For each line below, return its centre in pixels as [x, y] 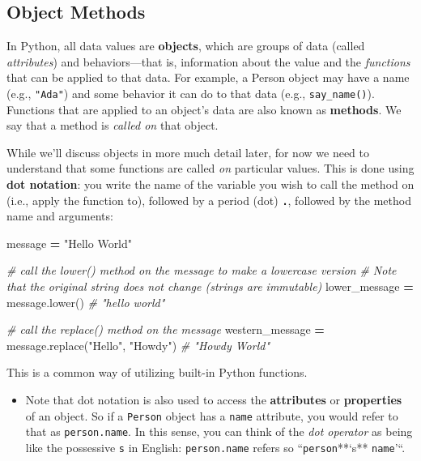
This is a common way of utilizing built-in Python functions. [157, 372]
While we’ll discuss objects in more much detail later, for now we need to [188, 152]
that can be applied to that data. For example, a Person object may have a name [208, 77]
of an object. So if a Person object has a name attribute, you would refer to [212, 415]
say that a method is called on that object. [113, 125]
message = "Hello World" [70, 243]
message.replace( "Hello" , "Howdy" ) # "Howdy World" [138, 345]
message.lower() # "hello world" [86, 302]
